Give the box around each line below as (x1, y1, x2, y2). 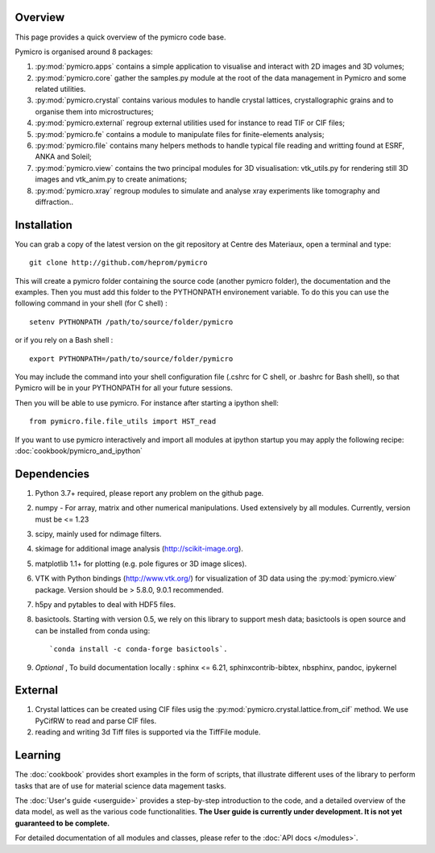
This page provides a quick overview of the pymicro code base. (14, 32, 226, 42)
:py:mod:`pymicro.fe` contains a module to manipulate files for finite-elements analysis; (35, 129, 325, 139)
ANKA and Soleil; (35, 152, 92, 161)
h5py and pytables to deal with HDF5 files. (35, 600, 176, 609)
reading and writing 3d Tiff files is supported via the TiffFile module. (35, 727, 261, 737)
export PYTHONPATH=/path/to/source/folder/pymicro (29, 354, 234, 363)
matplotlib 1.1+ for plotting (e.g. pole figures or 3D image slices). (35, 559, 247, 568)
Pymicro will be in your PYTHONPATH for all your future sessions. (14, 383, 234, 393)
